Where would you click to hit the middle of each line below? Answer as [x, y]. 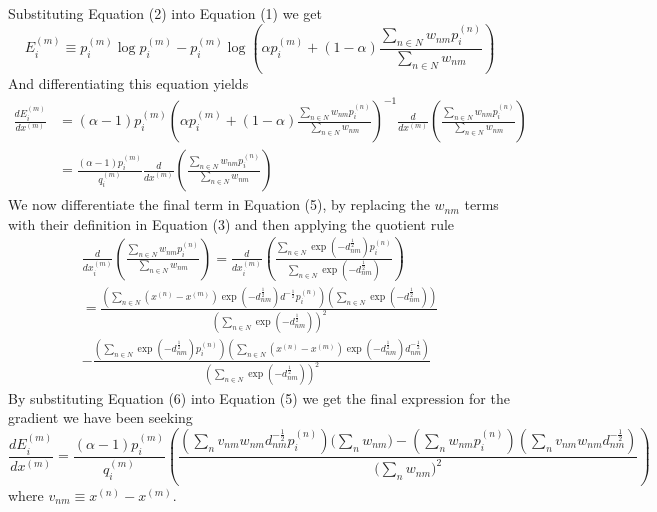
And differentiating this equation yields [128, 83]
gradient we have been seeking [100, 417]
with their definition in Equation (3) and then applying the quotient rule [231, 223]
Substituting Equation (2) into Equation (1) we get [165, 13]
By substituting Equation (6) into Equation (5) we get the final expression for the [259, 397]
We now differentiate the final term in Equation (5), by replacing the [219, 204]
